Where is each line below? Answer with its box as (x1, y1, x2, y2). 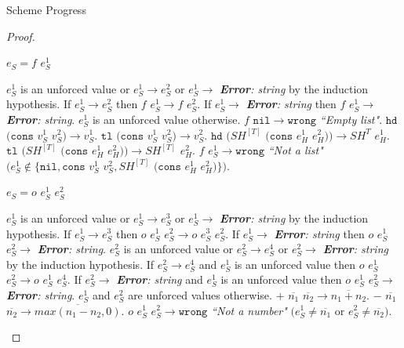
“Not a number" (211, 302, 287, 318)
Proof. (6, 27, 35, 44)
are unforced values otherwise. (128, 286, 272, 303)
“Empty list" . (319, 111, 383, 127)
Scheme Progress (6, 2, 86, 17)
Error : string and (116, 271, 203, 288)
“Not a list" (268, 142, 323, 158)
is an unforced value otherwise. (92, 111, 241, 127)
